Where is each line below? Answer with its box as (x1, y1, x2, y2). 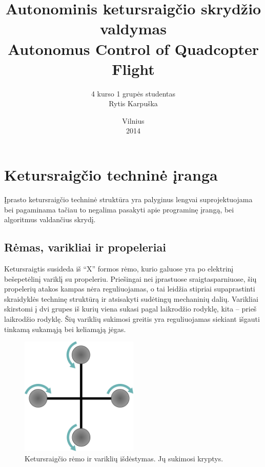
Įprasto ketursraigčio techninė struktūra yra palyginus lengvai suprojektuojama (4, 194, 253, 204)
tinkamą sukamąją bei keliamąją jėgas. (4, 323, 126, 334)
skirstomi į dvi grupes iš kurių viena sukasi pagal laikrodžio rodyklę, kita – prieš (4, 303, 257, 314)
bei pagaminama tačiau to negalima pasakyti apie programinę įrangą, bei (4, 204, 234, 215)
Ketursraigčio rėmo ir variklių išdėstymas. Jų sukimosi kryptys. (25, 453, 223, 463)
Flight (112, 58, 155, 79)
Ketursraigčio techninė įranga (4, 164, 218, 185)
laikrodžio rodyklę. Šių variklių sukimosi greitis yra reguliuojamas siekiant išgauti (4, 313, 260, 324)
